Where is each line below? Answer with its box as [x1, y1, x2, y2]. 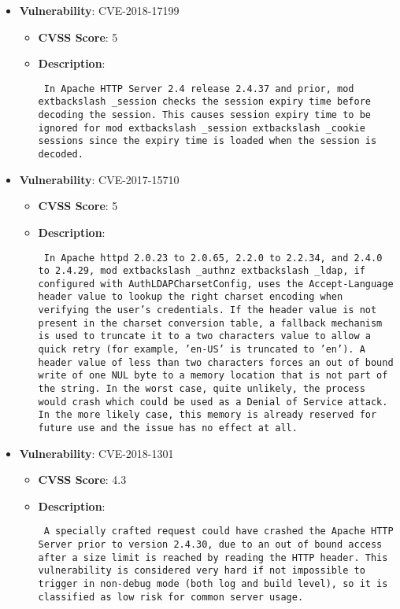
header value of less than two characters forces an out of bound [38, 356, 394, 368]
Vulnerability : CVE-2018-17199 [19, 2, 180, 18]
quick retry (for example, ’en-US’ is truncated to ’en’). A [38, 344, 365, 356]
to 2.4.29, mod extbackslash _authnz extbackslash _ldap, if [38, 265, 365, 277]
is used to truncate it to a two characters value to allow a [38, 330, 371, 342]
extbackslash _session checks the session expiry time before [38, 96, 371, 108]
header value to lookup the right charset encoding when [38, 291, 343, 303]
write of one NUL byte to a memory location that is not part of [38, 370, 388, 382]
